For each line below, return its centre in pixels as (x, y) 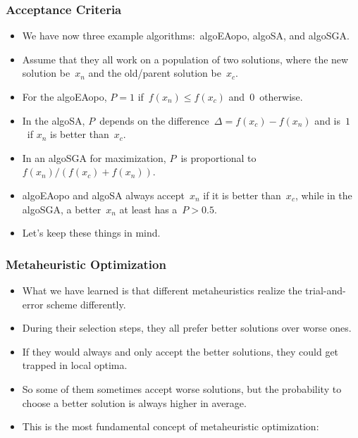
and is (328, 120)
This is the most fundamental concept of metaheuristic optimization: (171, 426)
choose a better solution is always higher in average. (134, 402)
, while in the (323, 195)
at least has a (148, 209)
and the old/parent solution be (155, 73)
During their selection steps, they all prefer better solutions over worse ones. (187, 328)
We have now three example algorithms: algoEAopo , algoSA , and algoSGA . (186, 36)
